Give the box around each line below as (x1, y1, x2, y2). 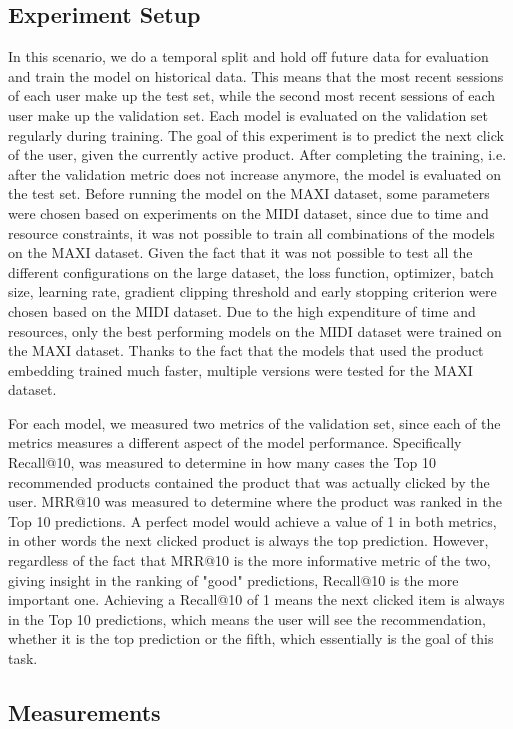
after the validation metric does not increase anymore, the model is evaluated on (8, 163, 502, 184)
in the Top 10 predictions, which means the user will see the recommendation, (8, 608, 486, 629)
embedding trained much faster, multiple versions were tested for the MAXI (8, 359, 473, 380)
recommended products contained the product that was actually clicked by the (8, 471, 490, 492)
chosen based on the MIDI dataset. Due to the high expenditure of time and (8, 300, 476, 321)
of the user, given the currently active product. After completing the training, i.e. (8, 144, 507, 165)
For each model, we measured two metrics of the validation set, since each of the (8, 412, 501, 433)
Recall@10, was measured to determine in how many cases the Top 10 (8, 452, 436, 473)
